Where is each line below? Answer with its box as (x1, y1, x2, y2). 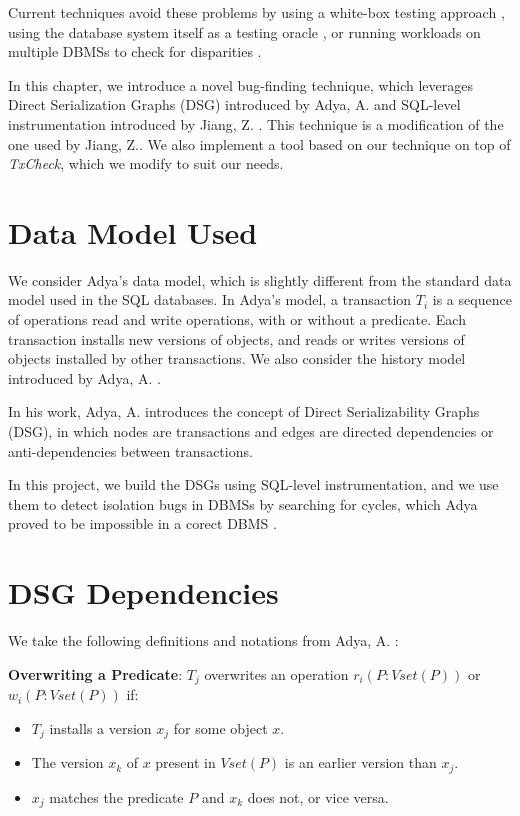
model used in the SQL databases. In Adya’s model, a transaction (8, 289, 412, 310)
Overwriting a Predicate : (8, 663, 183, 684)
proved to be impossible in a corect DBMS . (8, 513, 277, 534)
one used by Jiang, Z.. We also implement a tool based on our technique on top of (8, 133, 511, 154)
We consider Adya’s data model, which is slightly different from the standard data (8, 269, 512, 290)
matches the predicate (49, 786, 184, 807)
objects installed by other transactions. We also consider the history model (8, 348, 466, 369)
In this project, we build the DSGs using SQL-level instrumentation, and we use (8, 474, 499, 495)
